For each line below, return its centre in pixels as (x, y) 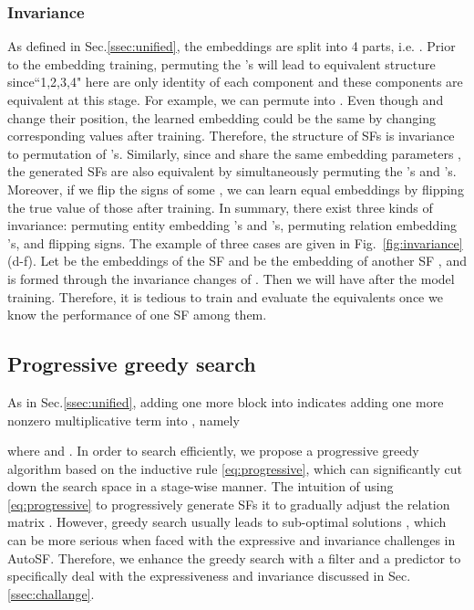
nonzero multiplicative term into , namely (124, 420)
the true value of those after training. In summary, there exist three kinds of (220, 207)
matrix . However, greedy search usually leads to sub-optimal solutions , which (227, 522)
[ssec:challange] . (51, 593)
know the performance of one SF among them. (137, 315)
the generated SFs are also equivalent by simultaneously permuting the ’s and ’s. (232, 171)
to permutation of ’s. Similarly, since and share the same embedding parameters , (234, 153)
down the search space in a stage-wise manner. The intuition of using (201, 486)
